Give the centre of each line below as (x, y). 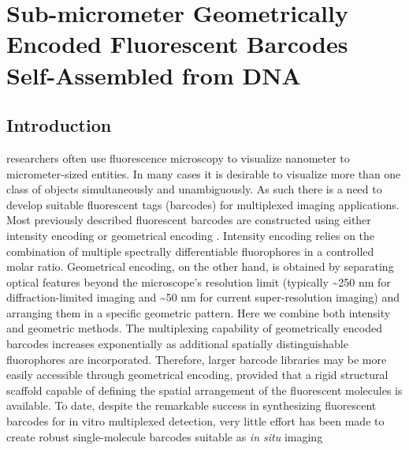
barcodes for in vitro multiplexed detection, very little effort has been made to (195, 421)
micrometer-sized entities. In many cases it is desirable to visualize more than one (204, 173)
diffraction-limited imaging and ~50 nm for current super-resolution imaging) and (203, 297)
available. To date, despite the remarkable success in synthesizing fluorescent (191, 405)
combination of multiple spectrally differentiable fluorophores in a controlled (190, 251)
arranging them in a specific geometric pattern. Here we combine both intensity (199, 312)
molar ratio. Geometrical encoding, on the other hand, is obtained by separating (200, 266)
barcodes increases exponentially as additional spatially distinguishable (177, 344)
